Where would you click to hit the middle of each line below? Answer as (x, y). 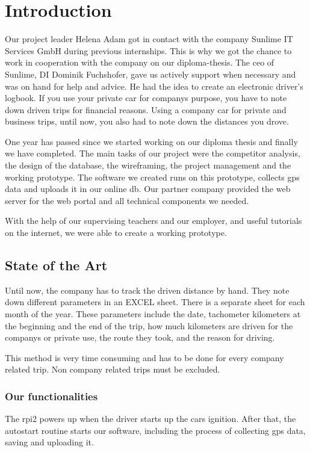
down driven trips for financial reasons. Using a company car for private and (146, 109)
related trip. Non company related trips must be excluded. (113, 369)
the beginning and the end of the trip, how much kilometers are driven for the (149, 325)
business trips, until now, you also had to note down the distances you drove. (147, 121)
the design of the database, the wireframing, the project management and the (148, 165)
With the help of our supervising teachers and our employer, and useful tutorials (153, 221)
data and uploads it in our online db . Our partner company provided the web (148, 189)
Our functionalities (51, 396)
